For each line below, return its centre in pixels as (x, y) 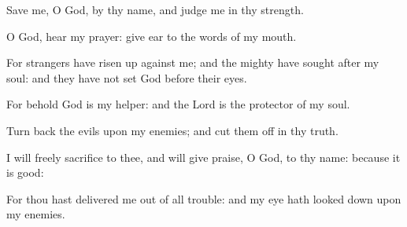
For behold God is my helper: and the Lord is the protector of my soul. (178, 104)
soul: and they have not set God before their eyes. (127, 77)
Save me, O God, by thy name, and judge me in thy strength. (155, 9)
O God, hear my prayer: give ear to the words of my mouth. (152, 36)
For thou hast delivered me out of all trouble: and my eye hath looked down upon (204, 198)
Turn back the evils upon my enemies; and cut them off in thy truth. (172, 130)
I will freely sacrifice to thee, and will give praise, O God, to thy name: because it (203, 157)
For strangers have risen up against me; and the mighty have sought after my (193, 62)
